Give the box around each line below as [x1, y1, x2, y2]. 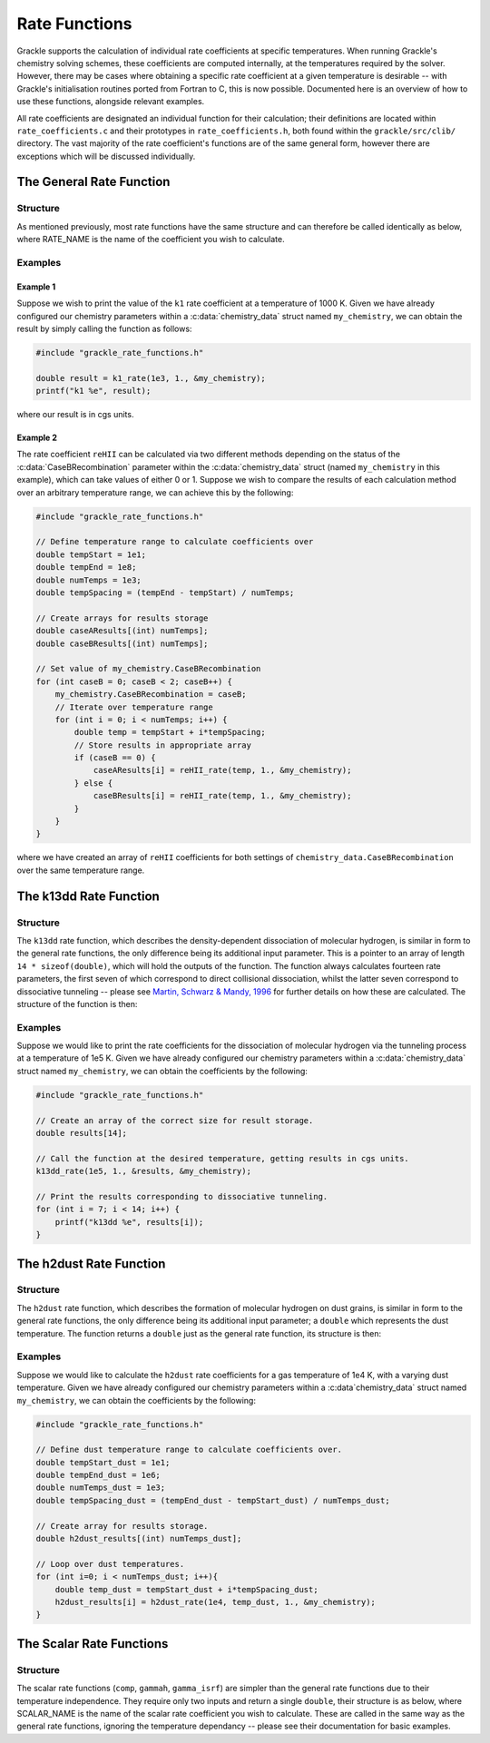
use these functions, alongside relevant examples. [16, 96, 205, 107]
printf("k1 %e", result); [35, 386, 152, 397]
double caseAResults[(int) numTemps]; [35, 626, 209, 636]
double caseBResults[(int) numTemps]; [35, 638, 209, 649]
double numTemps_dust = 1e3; [35, 1483, 166, 1493]
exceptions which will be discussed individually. [16, 151, 196, 162]
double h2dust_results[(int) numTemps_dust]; [35, 1533, 242, 1544]
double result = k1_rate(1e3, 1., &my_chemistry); [35, 373, 267, 383]
